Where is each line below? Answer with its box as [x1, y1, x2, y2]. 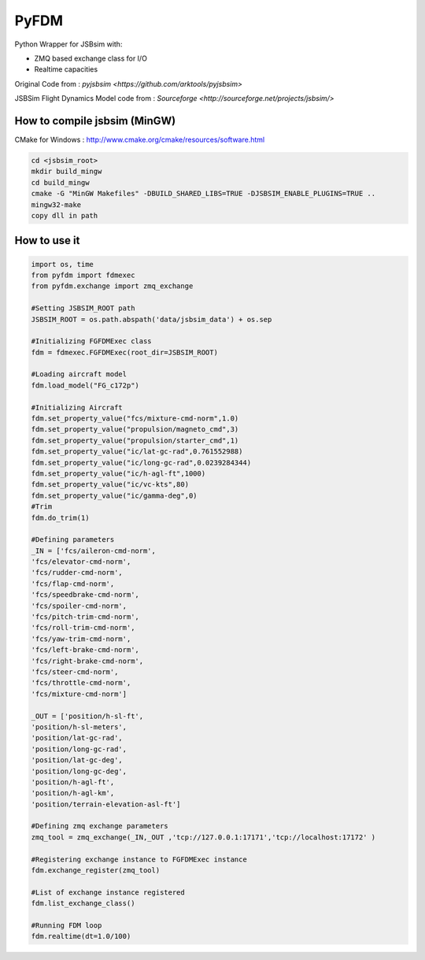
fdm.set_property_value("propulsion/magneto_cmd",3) [31, 425, 239, 434]
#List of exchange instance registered [31, 888, 185, 897]
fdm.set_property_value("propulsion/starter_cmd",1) [31, 436, 239, 445]
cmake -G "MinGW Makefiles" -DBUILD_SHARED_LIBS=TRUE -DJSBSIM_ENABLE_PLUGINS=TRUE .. [31, 189, 376, 198]
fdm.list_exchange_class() [31, 899, 135, 908]
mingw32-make [31, 200, 82, 209]
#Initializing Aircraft [31, 402, 124, 412]
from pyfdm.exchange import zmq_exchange [31, 282, 194, 291]
